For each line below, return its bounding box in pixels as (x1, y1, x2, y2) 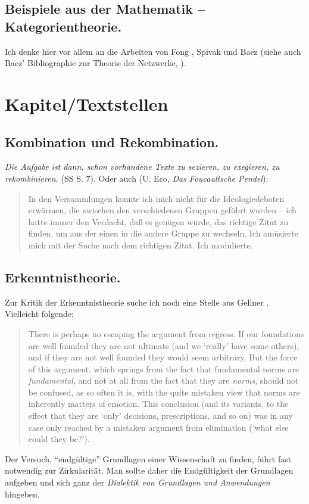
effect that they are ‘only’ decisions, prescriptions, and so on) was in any (28, 409, 293, 422)
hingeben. (5, 487, 40, 500)
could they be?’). (28, 433, 90, 445)
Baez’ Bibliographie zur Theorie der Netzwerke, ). (5, 57, 186, 69)
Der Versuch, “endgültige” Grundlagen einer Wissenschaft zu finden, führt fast (5, 452, 292, 465)
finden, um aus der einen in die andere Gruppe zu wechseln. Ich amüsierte (28, 227, 298, 239)
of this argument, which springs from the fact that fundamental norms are (28, 362, 299, 375)
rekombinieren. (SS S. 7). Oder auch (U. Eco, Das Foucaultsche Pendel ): (5, 172, 269, 184)
